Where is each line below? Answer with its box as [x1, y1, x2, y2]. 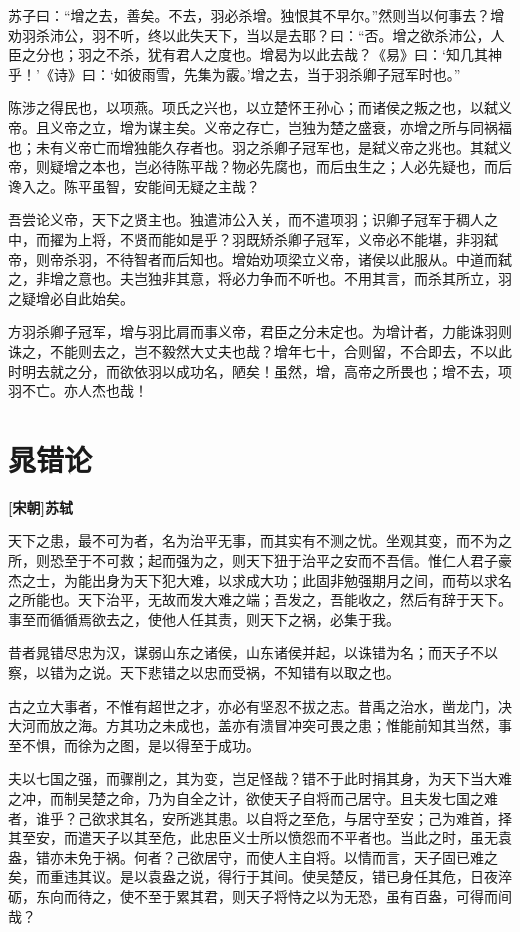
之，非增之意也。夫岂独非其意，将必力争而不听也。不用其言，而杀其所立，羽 [8, 268, 512, 289]
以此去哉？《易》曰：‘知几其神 [301, 44, 502, 65]
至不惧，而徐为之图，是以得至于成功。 [8, 734, 260, 755]
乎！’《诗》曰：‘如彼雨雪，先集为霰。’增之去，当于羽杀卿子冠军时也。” [8, 63, 461, 84]
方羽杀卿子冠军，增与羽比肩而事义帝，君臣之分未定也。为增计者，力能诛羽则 [8, 321, 512, 342]
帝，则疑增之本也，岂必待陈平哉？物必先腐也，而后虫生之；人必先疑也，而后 [8, 156, 512, 177]
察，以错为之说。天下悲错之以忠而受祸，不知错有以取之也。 [8, 661, 400, 682]
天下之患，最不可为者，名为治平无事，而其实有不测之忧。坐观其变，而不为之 [8, 530, 512, 551]
